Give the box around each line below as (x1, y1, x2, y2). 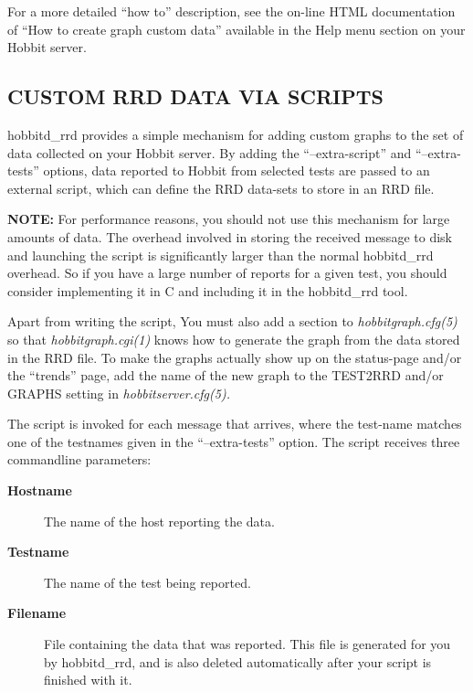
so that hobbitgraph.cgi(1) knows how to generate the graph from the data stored (7, 329, 460, 348)
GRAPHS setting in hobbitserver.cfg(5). (7, 383, 230, 402)
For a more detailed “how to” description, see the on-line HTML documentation (7, 2, 456, 20)
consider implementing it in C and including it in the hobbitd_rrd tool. (7, 281, 408, 300)
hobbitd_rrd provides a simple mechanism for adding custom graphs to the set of (7, 124, 464, 144)
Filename (7, 603, 67, 623)
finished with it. (44, 670, 132, 689)
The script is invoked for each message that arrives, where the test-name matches (7, 414, 462, 433)
